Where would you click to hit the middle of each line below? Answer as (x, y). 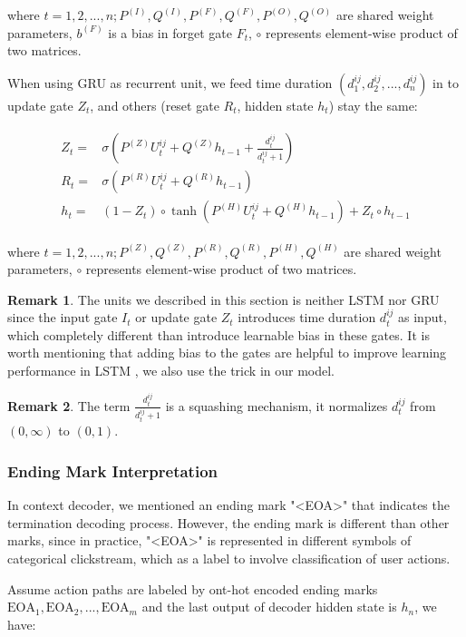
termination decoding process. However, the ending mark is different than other (228, 522)
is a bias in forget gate (170, 32)
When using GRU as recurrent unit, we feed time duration (170, 82)
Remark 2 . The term (69, 405)
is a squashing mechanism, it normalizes (277, 405)
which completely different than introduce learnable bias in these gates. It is (218, 334)
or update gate (176, 317)
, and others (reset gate (155, 105)
